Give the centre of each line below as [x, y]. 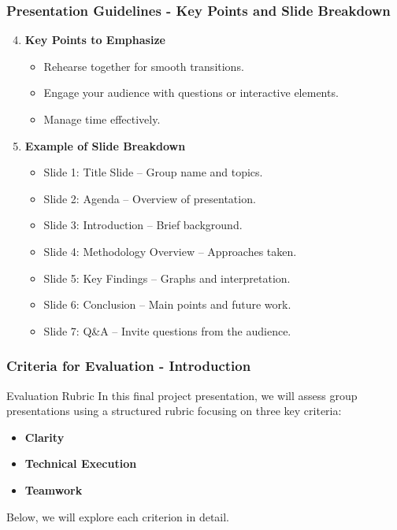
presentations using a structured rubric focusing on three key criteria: [174, 411]
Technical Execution [81, 463]
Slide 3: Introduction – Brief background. [143, 225]
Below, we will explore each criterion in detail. [118, 516]
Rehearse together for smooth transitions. [144, 66]
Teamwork [54, 489]
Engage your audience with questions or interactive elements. [191, 93]
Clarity [45, 437]
